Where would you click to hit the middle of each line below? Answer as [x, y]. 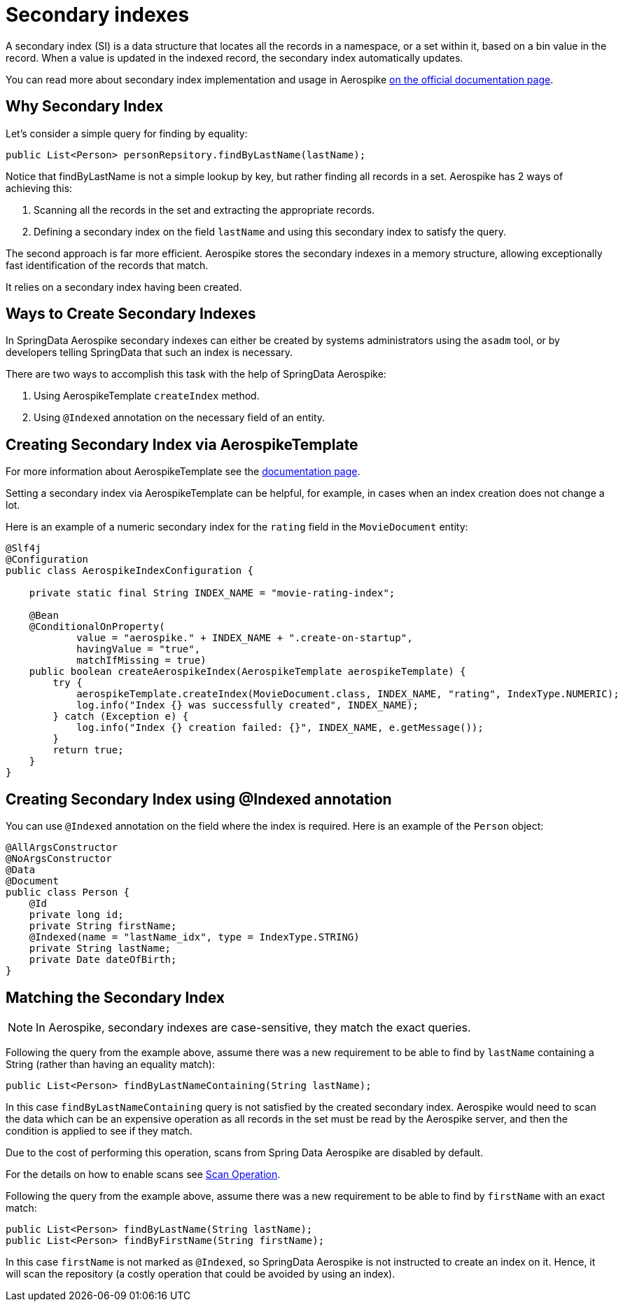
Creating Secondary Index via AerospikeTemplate [182, 444]
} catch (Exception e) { [121, 717]
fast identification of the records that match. [107, 265]
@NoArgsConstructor [59, 859]
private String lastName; [100, 949]
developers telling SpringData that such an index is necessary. [149, 353]
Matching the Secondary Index [115, 997]
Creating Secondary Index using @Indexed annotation [199, 799]
